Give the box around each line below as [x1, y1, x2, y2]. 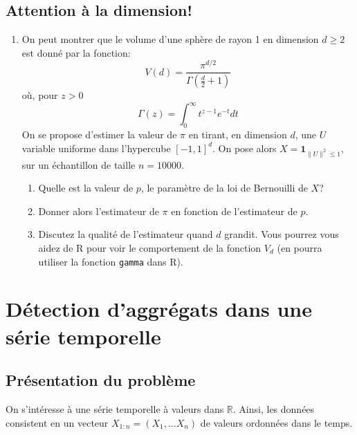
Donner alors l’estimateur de [38, 203, 159, 218]
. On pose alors [212, 140, 277, 155]
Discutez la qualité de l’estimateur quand [38, 227, 213, 241]
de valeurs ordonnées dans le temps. [200, 415, 353, 429]
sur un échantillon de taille [21, 157, 136, 172]
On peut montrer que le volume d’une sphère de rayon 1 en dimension [21, 32, 319, 46]
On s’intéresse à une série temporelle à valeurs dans [6, 402, 224, 416]
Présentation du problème [6, 369, 196, 391]
